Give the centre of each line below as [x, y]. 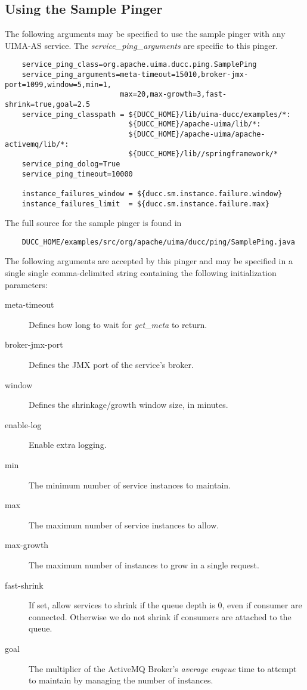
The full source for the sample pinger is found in [93, 223]
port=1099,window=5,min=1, [58, 84]
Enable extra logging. [68, 445]
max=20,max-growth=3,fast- [173, 95]
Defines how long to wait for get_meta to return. [118, 324]
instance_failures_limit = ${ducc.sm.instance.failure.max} [145, 204]
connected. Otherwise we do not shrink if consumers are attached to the [160, 616]
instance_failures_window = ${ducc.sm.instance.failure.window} [152, 194]
